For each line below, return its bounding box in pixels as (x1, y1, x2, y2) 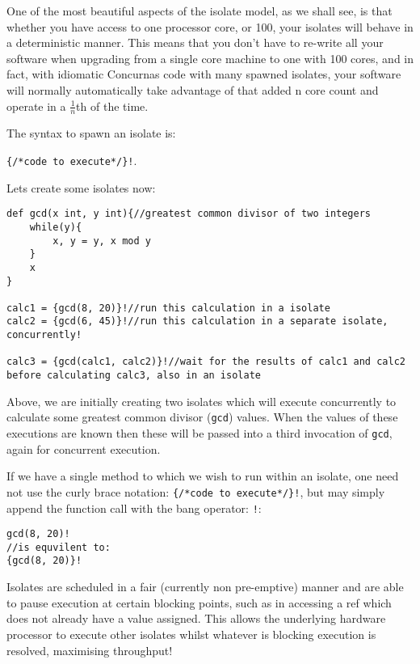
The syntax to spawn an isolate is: (6, 125, 176, 142)
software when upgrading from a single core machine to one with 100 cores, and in (6, 49, 414, 66)
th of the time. (76, 97, 149, 114)
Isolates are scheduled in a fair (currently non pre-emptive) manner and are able (6, 578, 404, 595)
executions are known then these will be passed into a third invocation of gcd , (6, 425, 393, 442)
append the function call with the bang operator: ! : (6, 499, 262, 516)
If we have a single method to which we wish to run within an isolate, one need (6, 467, 399, 484)
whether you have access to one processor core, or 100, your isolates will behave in (6, 18, 414, 35)
